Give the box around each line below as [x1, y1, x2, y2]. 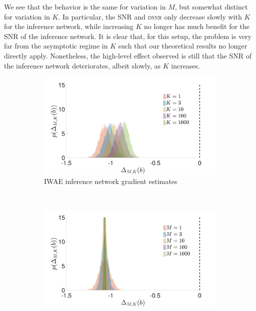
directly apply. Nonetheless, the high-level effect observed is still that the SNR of [4, 50, 251, 60]
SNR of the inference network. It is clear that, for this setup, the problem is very [4, 30, 252, 41]
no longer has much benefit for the [144, 21, 250, 31]
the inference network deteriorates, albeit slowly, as [4, 60, 161, 70]
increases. [171, 60, 200, 70]
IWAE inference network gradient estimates [44, 176, 177, 186]
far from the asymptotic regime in [4, 40, 108, 51]
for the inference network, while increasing [4, 21, 133, 31]
